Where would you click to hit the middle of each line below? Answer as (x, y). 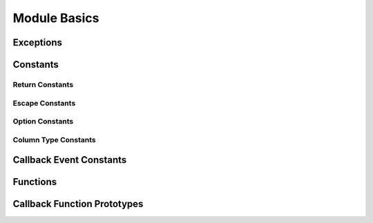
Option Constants (43, 122)
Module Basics (56, 18)
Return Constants (43, 84)
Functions (35, 182)
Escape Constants (44, 103)
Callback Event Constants (70, 160)
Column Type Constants (54, 139)
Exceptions (37, 42)
